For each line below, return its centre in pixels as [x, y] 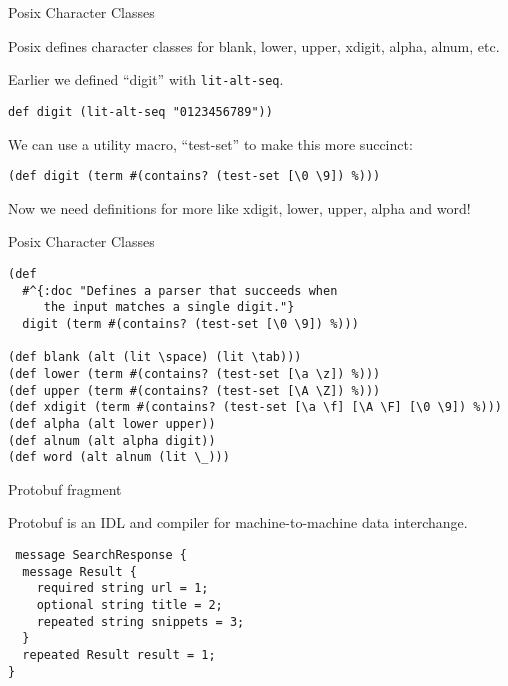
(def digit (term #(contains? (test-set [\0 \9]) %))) [194, 176]
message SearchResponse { [101, 555]
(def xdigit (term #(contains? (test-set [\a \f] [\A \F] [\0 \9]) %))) [255, 407]
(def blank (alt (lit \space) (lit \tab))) [155, 357]
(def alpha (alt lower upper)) [112, 423]
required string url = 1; [122, 588]
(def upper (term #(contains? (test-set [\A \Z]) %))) [194, 390]
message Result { [79, 571]
